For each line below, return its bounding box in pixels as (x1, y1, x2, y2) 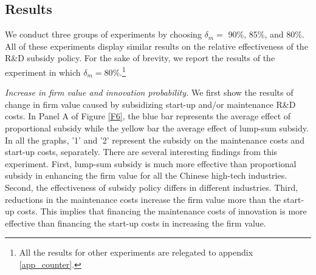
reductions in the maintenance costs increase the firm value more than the (5, 193, 281, 205)
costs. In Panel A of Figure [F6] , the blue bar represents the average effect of (5, 110, 291, 122)
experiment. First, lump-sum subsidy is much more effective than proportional (5, 157, 297, 170)
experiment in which (5, 65, 81, 78)
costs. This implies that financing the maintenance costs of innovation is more (17, 205, 307, 217)
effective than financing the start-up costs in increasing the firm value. (5, 216, 266, 229)
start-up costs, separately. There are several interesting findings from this (5, 145, 278, 158)
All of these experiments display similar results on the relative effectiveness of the (5, 39, 308, 52)
